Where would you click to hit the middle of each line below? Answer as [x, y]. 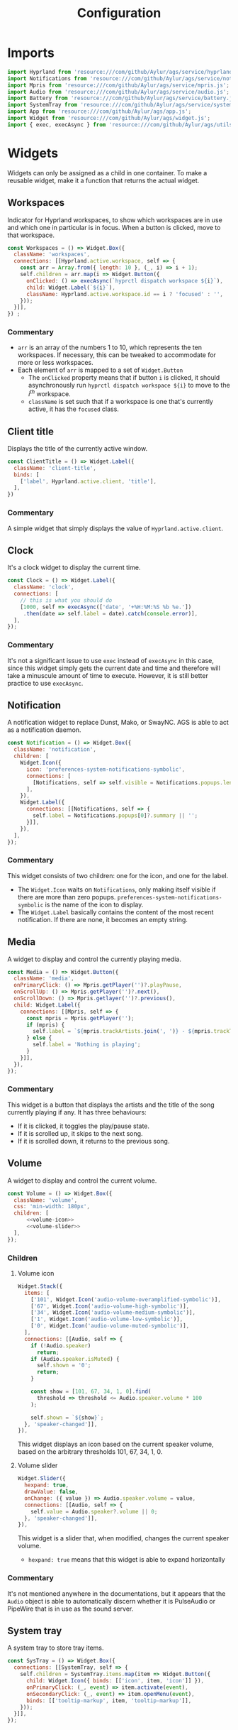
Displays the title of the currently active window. [78, 448]
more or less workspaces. [55, 363]
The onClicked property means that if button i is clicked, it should [124, 378]
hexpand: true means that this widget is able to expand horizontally [126, 1560]
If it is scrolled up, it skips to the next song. [80, 1133]
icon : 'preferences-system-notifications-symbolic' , [106, 769]
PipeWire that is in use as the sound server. [70, 1609]
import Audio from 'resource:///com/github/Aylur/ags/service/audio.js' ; [119, 92]
